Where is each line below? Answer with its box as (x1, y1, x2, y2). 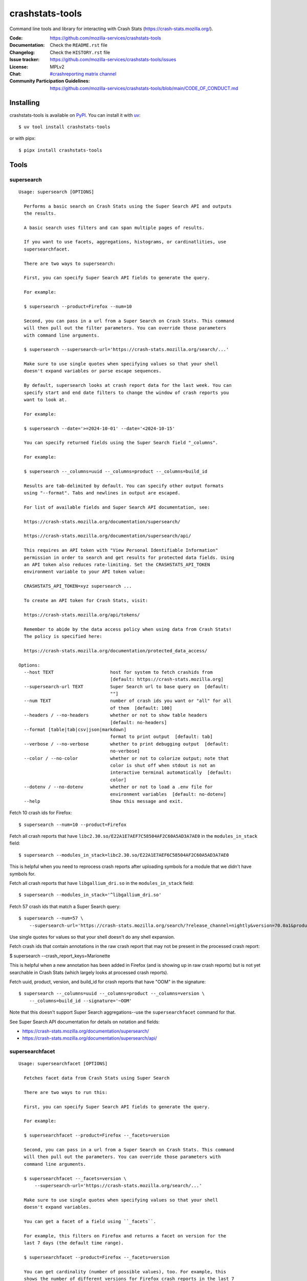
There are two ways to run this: (24, 1089, 108, 1095)
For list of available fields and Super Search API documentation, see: (24, 504, 210, 510)
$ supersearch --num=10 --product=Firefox (18, 821, 127, 828)
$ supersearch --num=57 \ (18, 915, 84, 921)
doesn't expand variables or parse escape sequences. (24, 368, 162, 374)
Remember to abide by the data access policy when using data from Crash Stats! (24, 626, 232, 632)
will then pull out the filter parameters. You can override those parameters (24, 325, 227, 331)
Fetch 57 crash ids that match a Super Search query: (9, 903, 121, 910)
